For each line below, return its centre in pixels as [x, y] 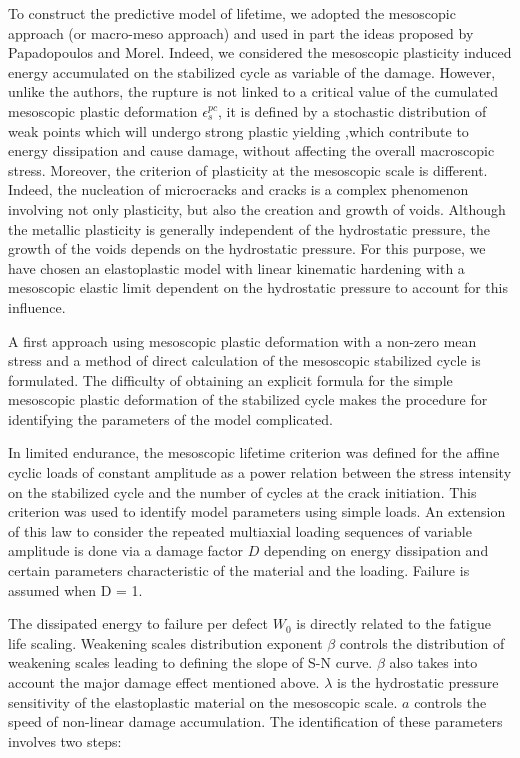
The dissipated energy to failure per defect [138, 623]
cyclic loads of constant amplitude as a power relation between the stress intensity [260, 472]
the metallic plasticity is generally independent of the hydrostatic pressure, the [249, 228]
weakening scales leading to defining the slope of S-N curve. [190, 662]
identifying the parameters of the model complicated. [170, 418]
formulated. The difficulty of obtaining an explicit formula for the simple [230, 379]
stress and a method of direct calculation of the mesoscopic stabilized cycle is [244, 360]
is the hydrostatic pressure [418, 682]
